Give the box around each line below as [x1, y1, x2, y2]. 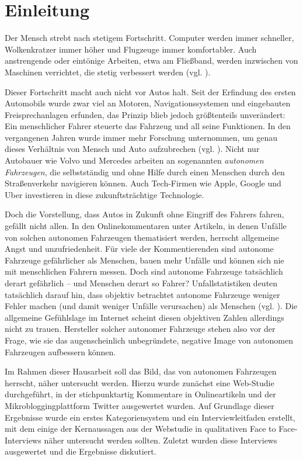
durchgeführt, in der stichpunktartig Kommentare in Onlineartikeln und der [5, 388, 276, 400]
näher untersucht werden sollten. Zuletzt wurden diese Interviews [44, 434, 277, 446]
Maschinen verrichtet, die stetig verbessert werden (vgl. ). [5, 65, 211, 78]
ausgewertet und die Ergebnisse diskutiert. [5, 445, 156, 457]
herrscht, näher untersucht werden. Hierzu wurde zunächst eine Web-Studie [5, 376, 274, 389]
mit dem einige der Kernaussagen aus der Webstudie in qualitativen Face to [5, 422, 276, 435]
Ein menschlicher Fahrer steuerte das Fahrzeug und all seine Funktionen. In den [5, 120, 291, 132]
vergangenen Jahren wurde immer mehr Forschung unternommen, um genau [5, 131, 278, 143]
